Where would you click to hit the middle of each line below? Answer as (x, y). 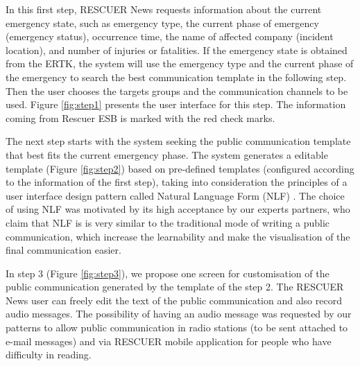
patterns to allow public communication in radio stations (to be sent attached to (177, 328)
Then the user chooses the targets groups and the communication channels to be (177, 90)
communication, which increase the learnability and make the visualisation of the (178, 236)
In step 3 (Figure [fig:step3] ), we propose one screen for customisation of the (168, 273)
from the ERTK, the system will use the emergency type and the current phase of (180, 63)
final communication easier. (63, 250)
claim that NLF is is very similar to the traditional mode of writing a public (168, 222)
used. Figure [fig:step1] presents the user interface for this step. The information (176, 104)
